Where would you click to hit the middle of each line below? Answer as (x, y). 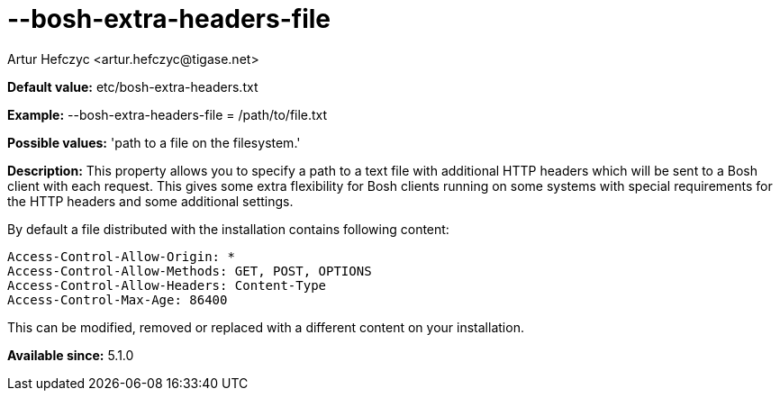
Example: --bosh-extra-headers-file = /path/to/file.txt (168, 114)
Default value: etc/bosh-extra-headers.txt (133, 86)
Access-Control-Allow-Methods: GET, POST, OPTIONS (190, 271)
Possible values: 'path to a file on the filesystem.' (154, 142)
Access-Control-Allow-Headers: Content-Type (167, 285)
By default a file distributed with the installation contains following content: (228, 229)
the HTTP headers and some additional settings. (150, 201)
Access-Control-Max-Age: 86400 (118, 299)
